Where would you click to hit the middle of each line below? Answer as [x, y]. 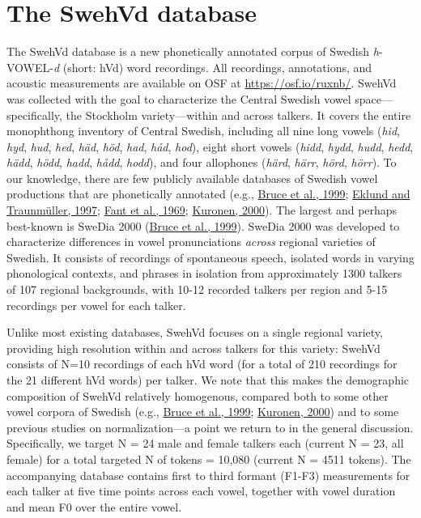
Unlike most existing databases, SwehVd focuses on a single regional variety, [195, 332]
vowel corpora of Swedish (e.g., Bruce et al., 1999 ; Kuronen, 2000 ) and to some [203, 412]
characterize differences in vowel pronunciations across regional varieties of [191, 242]
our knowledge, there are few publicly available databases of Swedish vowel [192, 178]
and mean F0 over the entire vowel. [94, 506]
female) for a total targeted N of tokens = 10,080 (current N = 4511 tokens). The [209, 459]
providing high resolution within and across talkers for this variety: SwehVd [193, 348]
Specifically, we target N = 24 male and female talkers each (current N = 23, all [205, 443]
